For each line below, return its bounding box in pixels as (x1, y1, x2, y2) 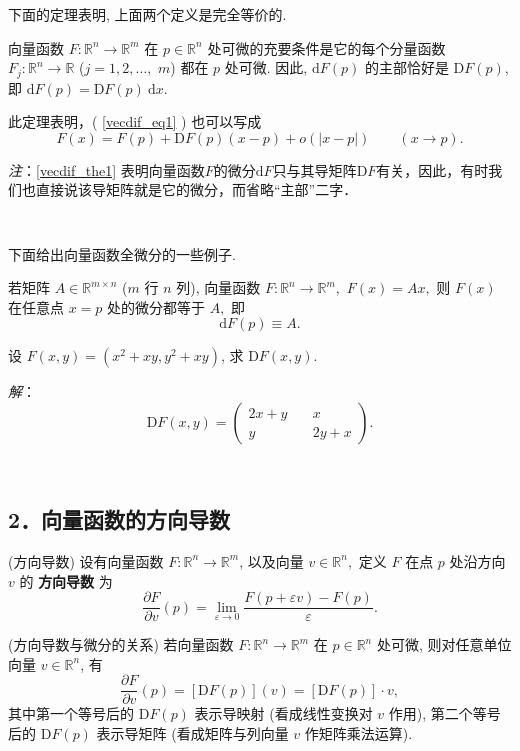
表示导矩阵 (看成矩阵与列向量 (96, 723, 289, 743)
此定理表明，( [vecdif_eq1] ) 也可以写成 (8, 111, 262, 132)
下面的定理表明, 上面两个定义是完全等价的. (8, 4, 287, 24)
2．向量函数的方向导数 (8, 504, 231, 535)
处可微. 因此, (224, 57, 308, 78)
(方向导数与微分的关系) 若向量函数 (8, 634, 234, 655)
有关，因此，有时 (376, 159, 489, 180)
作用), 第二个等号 (388, 703, 501, 724)
